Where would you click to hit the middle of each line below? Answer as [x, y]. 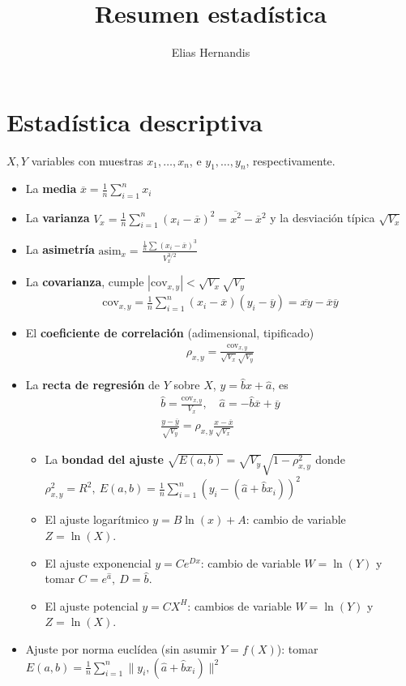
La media [51, 189]
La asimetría [60, 249]
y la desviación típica [323, 218]
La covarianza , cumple [85, 282]
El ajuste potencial [92, 605]
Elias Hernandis [211, 52]
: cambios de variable [239, 605]
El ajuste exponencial [98, 562]
